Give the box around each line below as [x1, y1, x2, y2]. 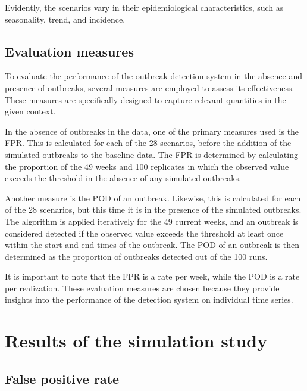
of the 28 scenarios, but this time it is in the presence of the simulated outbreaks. [5, 203, 302, 216]
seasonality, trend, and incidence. [5, 13, 126, 25]
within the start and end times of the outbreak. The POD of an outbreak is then [5, 238, 300, 251]
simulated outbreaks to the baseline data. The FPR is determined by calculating [5, 148, 298, 160]
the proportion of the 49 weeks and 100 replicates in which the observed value [5, 160, 289, 172]
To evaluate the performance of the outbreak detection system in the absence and [5, 70, 303, 82]
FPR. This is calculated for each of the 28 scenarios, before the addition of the [5, 136, 292, 149]
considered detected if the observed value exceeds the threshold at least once [5, 226, 284, 239]
